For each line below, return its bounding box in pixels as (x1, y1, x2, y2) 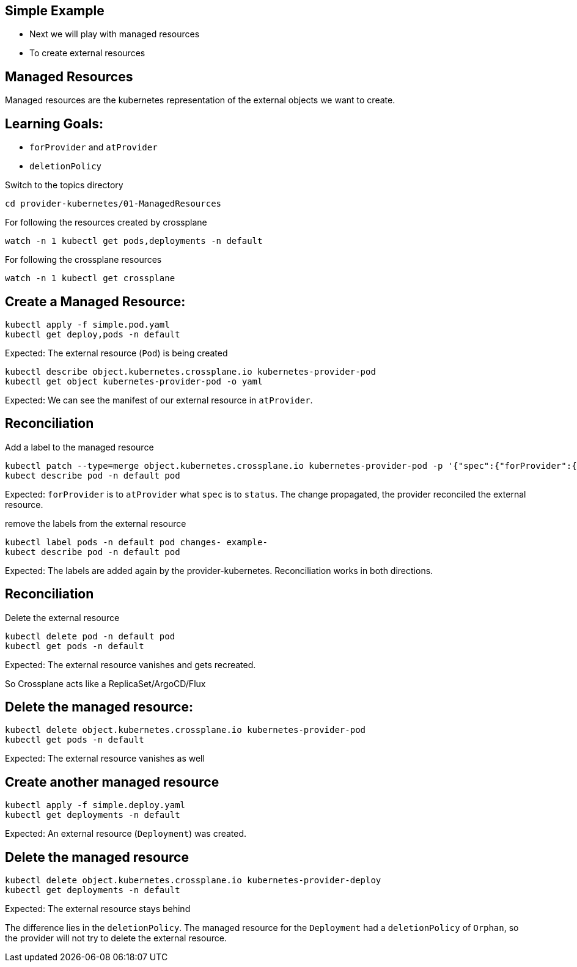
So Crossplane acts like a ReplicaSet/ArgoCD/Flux (5, 678, 206, 689)
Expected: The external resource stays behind (5, 903, 191, 914)
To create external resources (29, 48, 145, 59)
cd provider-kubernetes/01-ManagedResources (5, 199, 222, 209)
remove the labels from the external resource (5, 518, 186, 529)
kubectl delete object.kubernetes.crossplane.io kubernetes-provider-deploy (5, 875, 381, 886)
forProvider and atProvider (29, 142, 158, 153)
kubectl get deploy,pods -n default (5, 329, 180, 339)
